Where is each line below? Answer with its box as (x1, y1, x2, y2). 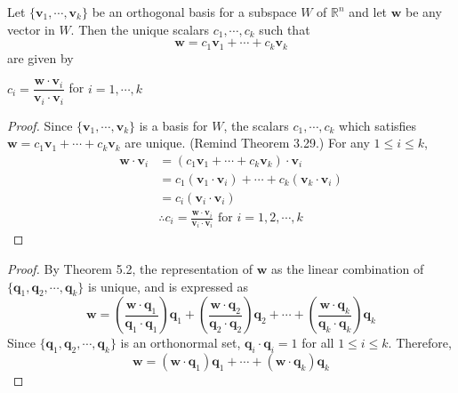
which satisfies (339, 116, 417, 134)
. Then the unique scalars (70, 20, 209, 38)
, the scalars (223, 116, 289, 134)
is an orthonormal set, (120, 333, 241, 352)
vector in (7, 20, 55, 38)
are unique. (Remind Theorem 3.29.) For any (125, 133, 370, 152)
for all (301, 333, 334, 352)
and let (349, 3, 388, 20)
